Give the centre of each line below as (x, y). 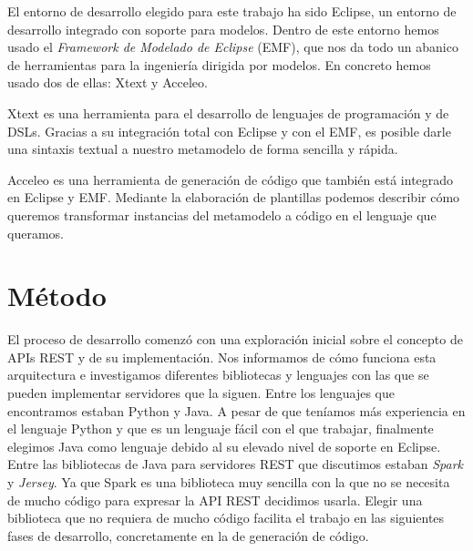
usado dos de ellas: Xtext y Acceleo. (108, 82)
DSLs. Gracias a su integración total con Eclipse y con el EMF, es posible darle (229, 131)
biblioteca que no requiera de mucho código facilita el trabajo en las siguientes (226, 518)
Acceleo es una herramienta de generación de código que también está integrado (231, 179)
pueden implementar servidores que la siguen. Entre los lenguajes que (201, 393)
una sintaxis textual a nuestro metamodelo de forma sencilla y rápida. (203, 149)
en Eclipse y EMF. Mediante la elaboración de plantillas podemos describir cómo (234, 197)
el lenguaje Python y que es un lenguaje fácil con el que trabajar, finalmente (221, 429)
